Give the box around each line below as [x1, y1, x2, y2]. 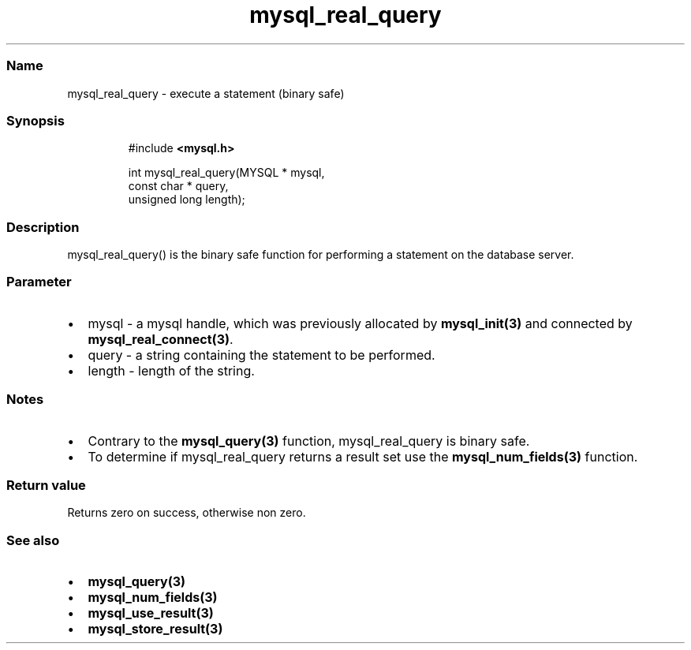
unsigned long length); [128, 192, 245, 207]
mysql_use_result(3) [88, 605, 214, 621]
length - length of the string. [88, 362, 255, 379]
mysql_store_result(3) [88, 621, 223, 637]
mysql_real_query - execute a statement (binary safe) [67, 86, 345, 100]
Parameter [6, 274, 72, 290]
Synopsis [6, 112, 65, 129]
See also [6, 532, 60, 548]
